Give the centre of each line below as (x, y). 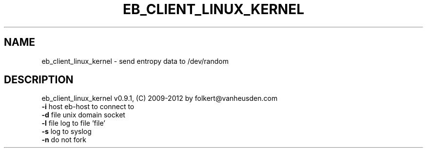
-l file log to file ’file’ (73, 123)
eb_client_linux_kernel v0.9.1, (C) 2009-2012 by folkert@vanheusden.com (160, 98)
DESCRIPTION (39, 80)
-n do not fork (64, 140)
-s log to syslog (67, 132)
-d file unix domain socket (83, 115)
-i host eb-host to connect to (88, 107)
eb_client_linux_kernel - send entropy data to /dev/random (135, 61)
